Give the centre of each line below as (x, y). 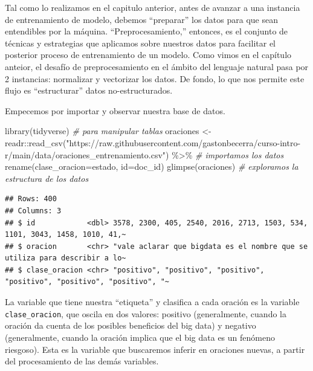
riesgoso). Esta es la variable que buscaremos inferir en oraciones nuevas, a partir (155, 349)
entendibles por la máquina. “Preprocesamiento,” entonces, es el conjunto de (147, 31)
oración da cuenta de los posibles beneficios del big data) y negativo (131, 325)
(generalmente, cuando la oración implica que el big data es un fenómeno (140, 337)
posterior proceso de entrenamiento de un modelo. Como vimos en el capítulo (148, 55)
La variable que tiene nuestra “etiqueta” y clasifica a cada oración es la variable (152, 302)
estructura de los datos (47, 178)
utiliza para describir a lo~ (66, 258)
